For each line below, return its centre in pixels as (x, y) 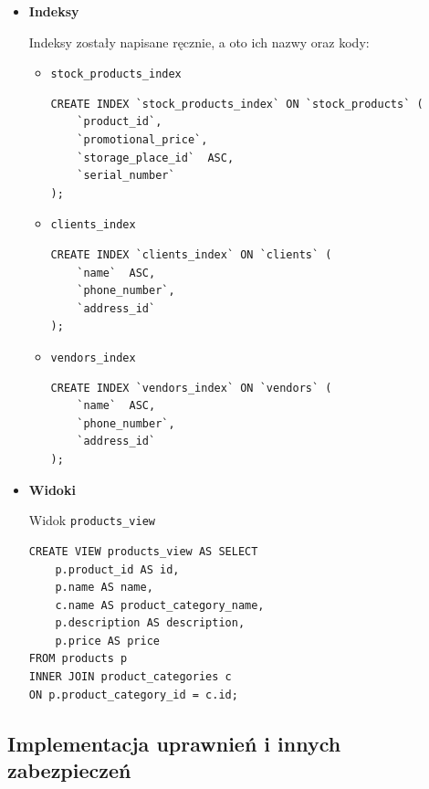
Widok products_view (92, 520)
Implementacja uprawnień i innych (174, 743)
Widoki (52, 489)
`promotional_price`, (142, 140)
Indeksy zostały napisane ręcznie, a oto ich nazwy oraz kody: (199, 42)
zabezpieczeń (69, 770)
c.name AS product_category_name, (160, 605)
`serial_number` (126, 176)
